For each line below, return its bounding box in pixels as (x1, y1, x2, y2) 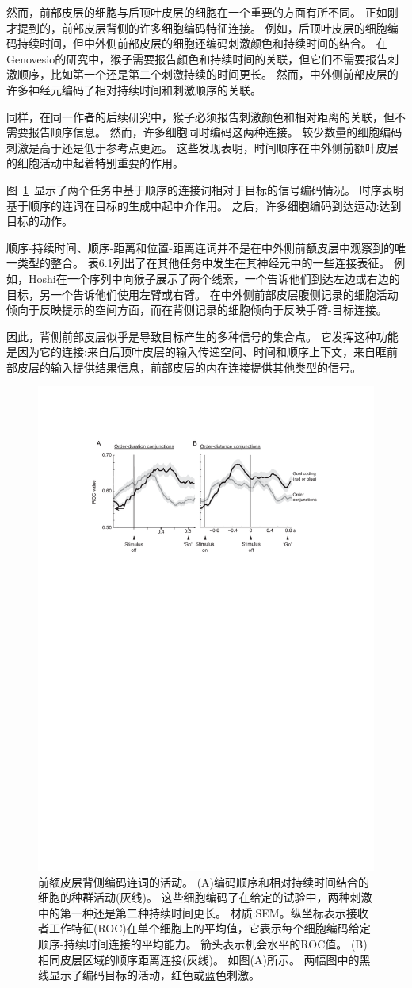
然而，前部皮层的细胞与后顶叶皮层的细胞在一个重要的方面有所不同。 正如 (6, 4, 387, 20)
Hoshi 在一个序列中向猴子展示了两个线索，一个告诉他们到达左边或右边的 (28, 270, 400, 286)
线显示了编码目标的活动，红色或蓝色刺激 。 (38, 967, 260, 983)
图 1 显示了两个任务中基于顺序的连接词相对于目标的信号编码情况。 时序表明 (6, 181, 404, 197)
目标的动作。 (6, 213, 73, 229)
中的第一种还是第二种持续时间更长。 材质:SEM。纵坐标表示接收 (38, 904, 368, 921)
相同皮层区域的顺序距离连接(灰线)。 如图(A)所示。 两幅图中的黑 (38, 951, 371, 967)
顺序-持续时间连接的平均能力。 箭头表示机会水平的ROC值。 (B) (38, 936, 368, 952)
